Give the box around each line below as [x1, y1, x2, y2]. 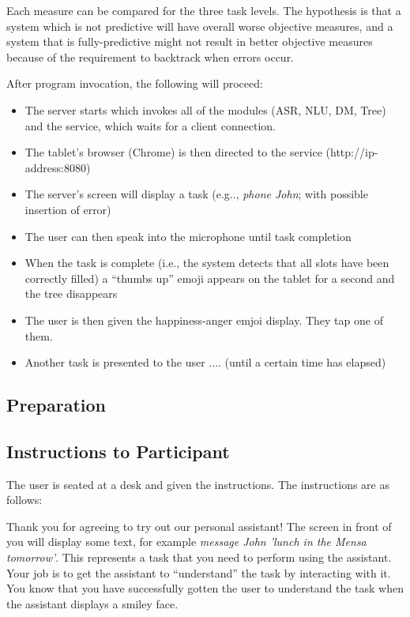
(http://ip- [325, 144, 378, 160]
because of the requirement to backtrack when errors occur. [6, 48, 295, 65]
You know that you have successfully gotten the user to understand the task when [6, 580, 404, 596]
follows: [6, 491, 43, 508]
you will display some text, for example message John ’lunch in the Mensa [6, 533, 367, 550]
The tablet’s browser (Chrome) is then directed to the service [24, 144, 322, 160]
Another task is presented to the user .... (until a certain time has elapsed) [24, 354, 386, 371]
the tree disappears [24, 285, 118, 302]
